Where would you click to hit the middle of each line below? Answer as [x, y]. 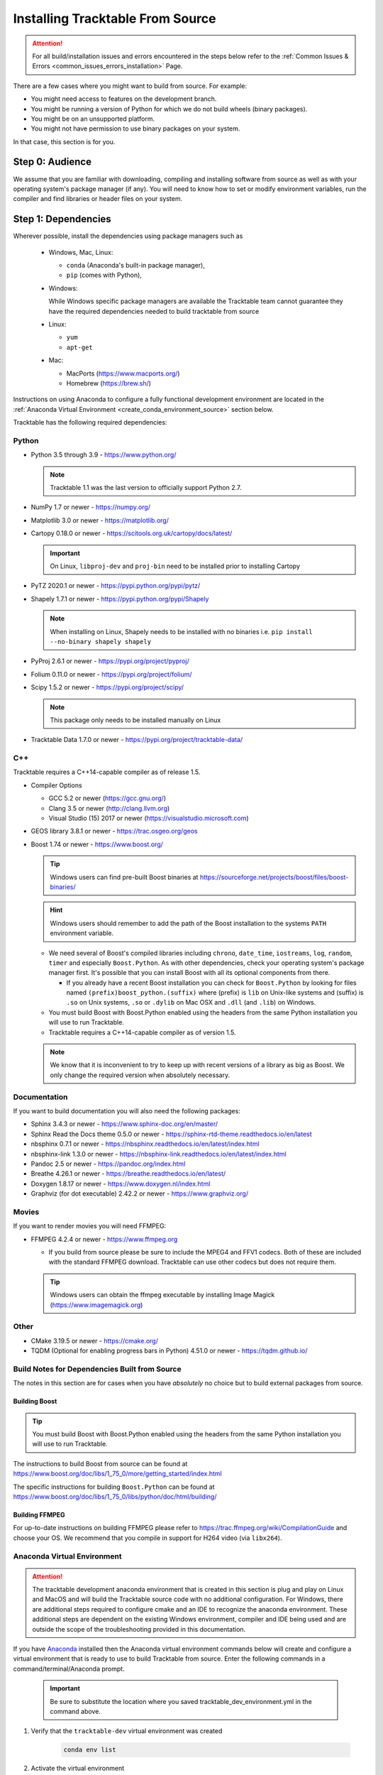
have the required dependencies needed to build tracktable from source [154, 311]
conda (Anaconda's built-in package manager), [136, 266]
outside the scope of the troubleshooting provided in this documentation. [139, 1629]
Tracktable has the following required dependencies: [90, 422]
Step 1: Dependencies [62, 219]
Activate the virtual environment [78, 1769]
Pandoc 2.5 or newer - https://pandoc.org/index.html [108, 1164]
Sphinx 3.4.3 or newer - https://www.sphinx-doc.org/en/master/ [124, 1124]
